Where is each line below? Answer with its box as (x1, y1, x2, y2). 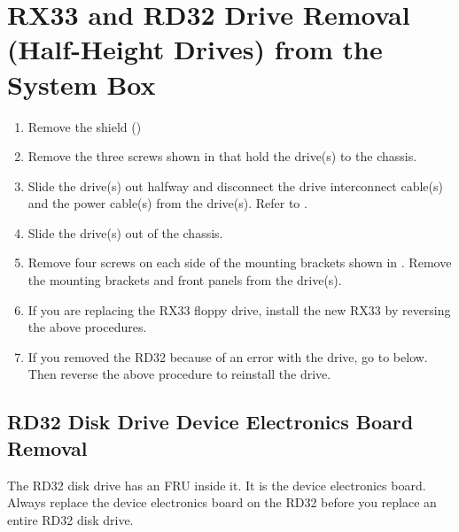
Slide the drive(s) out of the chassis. (27, 223, 223, 242)
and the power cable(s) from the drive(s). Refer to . (27, 194, 307, 212)
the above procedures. (27, 318, 147, 336)
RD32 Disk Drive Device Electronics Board (7, 408, 414, 436)
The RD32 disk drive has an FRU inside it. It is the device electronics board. (7, 475, 426, 494)
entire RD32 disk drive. (7, 510, 134, 528)
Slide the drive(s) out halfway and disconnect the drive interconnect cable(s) (27, 176, 443, 195)
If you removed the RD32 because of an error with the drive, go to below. (27, 347, 428, 366)
